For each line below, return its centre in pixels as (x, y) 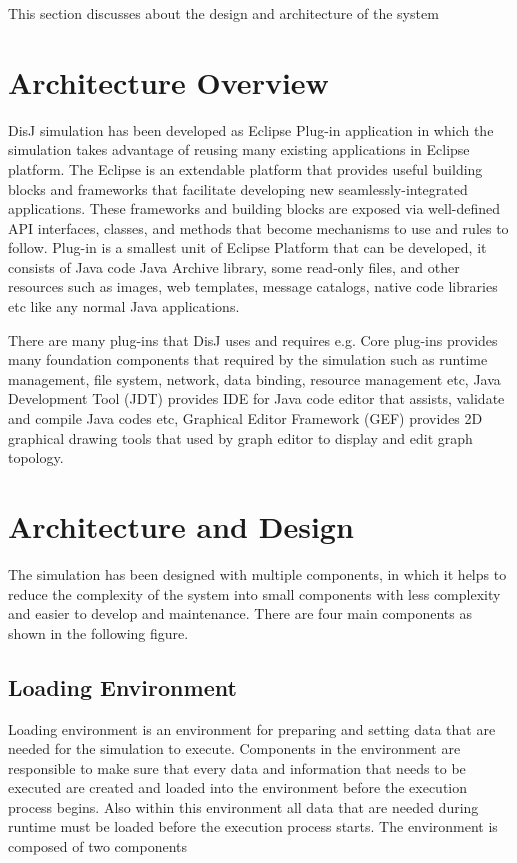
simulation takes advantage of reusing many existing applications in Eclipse (239, 149)
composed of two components (98, 846)
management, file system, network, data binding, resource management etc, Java (254, 378)
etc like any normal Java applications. (124, 306)
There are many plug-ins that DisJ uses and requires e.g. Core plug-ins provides (253, 339)
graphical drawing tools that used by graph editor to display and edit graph (240, 437)
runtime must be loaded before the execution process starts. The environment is (253, 826)
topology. (36, 457)
